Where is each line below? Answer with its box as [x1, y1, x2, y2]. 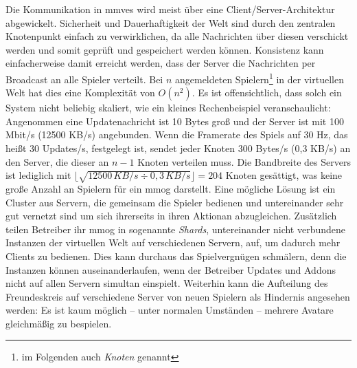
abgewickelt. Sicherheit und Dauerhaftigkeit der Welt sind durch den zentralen [5, 15, 336, 30]
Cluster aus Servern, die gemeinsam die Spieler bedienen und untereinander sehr [5, 195, 344, 209]
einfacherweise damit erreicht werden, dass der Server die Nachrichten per [5, 56, 316, 70]
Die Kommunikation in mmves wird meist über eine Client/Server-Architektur [5, 2, 335, 16]
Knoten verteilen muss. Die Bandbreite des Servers [137, 154, 351, 169]
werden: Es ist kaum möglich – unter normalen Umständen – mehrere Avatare [5, 303, 334, 317]
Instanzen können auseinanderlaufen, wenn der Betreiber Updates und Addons [5, 262, 336, 277]
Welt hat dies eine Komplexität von [5, 85, 155, 100]
